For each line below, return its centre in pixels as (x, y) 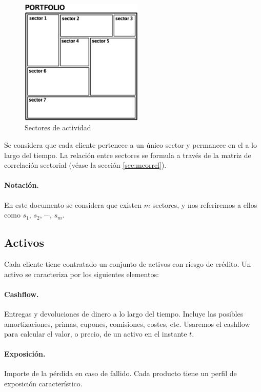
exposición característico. (43, 384)
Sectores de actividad (58, 128)
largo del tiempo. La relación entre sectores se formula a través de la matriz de (128, 155)
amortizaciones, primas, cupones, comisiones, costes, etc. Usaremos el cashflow (127, 324)
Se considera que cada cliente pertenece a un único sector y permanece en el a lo (130, 144)
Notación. (22, 185)
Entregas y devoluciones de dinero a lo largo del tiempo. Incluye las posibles (124, 313)
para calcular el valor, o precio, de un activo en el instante (96, 334)
